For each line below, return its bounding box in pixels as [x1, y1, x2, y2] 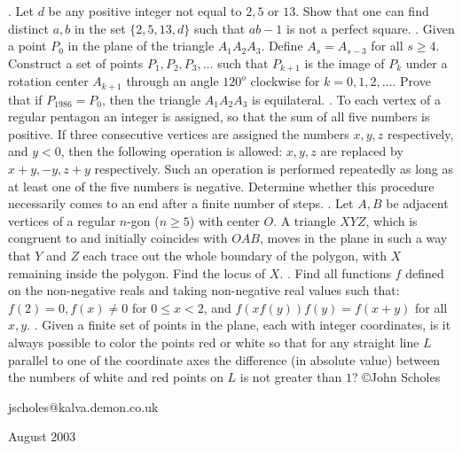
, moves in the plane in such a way [259, 229, 448, 247]
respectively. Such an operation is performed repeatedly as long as [94, 159, 454, 178]
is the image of [304, 53, 385, 72]
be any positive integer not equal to [48, 2, 242, 19]
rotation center [8, 72, 89, 90]
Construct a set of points [8, 53, 144, 72]
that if [8, 89, 43, 108]
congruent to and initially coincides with [8, 229, 228, 247]
